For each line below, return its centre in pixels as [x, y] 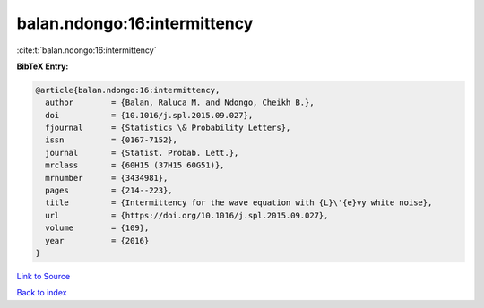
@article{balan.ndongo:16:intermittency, [128, 90]
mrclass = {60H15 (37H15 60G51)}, [135, 165]
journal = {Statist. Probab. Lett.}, [142, 153]
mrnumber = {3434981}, [107, 178]
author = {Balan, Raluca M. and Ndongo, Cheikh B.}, [180, 103]
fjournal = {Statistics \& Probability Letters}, [168, 128]
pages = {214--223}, [109, 191]
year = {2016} [97, 240]
